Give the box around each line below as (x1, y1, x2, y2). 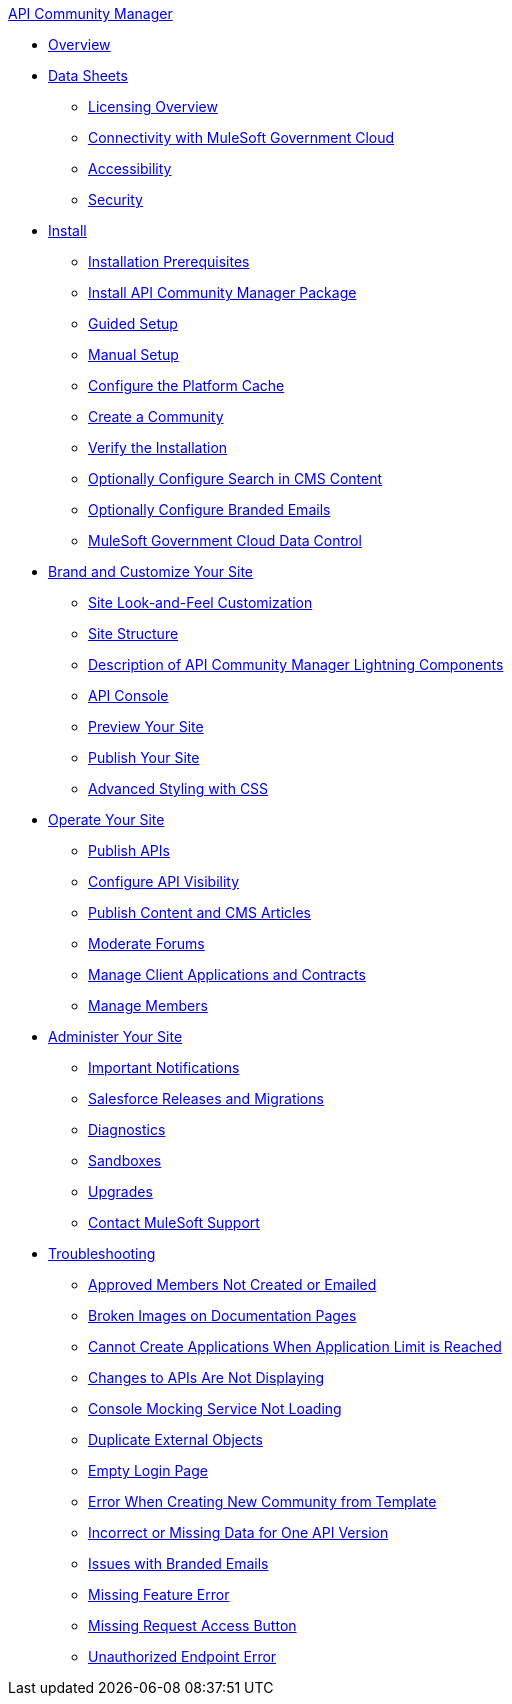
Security (88, 191, 143, 208)
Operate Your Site (48, 811, 165, 828)
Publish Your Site (88, 749, 200, 766)
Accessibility (88, 160, 172, 177)
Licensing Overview (88, 98, 218, 115)
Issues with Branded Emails (88, 1555, 269, 1572)
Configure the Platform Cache (88, 377, 285, 394)
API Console (88, 687, 169, 704)
